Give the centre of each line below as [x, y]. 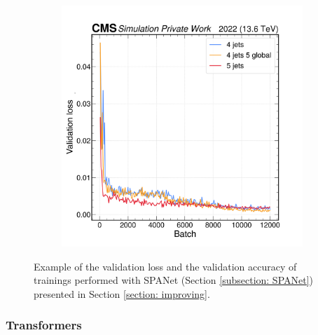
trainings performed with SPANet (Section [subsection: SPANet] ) [174, 280]
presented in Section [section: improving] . [122, 293]
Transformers [44, 325]
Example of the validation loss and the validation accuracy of [165, 266]
